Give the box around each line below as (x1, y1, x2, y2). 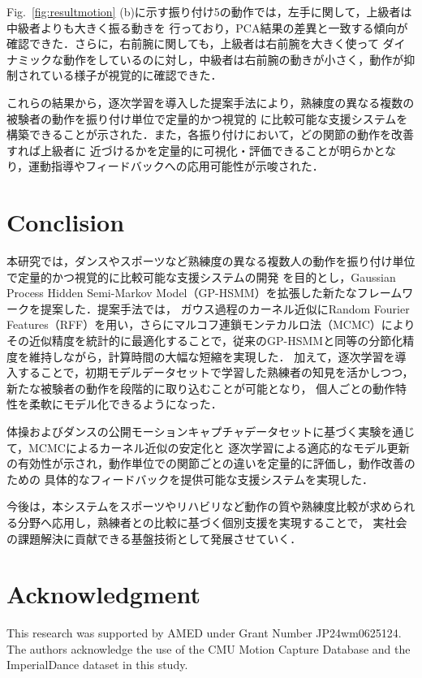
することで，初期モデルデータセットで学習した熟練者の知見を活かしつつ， (17, 364, 414, 381)
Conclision (6, 205, 125, 239)
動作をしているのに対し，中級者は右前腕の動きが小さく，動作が (62, 50, 404, 67)
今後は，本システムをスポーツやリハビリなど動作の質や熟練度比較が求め (6, 498, 393, 515)
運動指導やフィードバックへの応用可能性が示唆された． (28, 158, 324, 175)
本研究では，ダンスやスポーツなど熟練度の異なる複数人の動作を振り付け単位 (6, 253, 416, 270)
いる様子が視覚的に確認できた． (51, 67, 222, 84)
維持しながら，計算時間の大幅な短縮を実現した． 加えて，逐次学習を (28, 348, 395, 365)
